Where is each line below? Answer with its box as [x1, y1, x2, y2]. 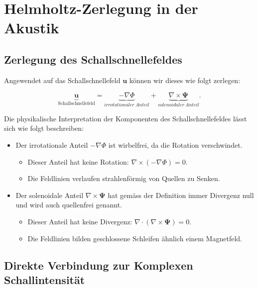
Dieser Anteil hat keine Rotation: [27, 156, 129, 167]
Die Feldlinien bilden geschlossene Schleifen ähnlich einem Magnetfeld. [27, 233, 242, 243]
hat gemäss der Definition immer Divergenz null [108, 190, 254, 200]
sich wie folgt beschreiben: [4, 123, 84, 133]
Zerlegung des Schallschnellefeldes [4, 51, 182, 67]
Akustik [4, 17, 59, 38]
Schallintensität [4, 272, 85, 287]
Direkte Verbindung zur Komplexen [4, 257, 193, 273]
